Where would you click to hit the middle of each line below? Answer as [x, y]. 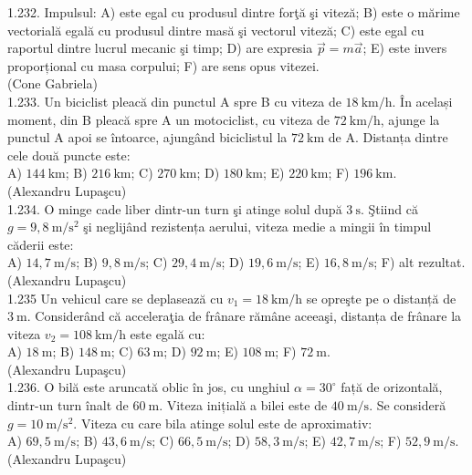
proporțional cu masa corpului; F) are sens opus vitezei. [163, 65]
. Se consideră [408, 405]
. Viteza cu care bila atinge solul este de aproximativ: [223, 423]
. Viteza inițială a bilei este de [243, 405]
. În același [422, 101]
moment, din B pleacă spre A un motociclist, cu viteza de [169, 119]
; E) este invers [405, 48]
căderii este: [41, 244]
